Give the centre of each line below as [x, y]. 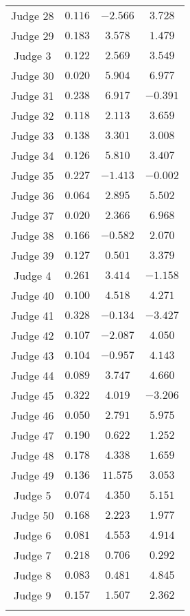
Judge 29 [33, 35]
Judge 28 [33, 16]
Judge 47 [33, 435]
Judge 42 [33, 335]
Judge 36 [33, 195]
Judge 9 [33, 595]
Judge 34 [33, 155]
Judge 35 [33, 175]
